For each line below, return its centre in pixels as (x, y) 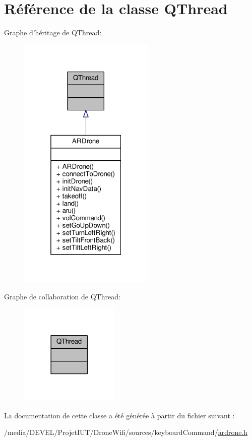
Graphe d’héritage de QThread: (53, 33)
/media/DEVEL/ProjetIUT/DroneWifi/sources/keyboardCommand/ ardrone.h (126, 432)
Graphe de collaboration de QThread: (62, 296)
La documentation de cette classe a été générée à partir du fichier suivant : (119, 415)
